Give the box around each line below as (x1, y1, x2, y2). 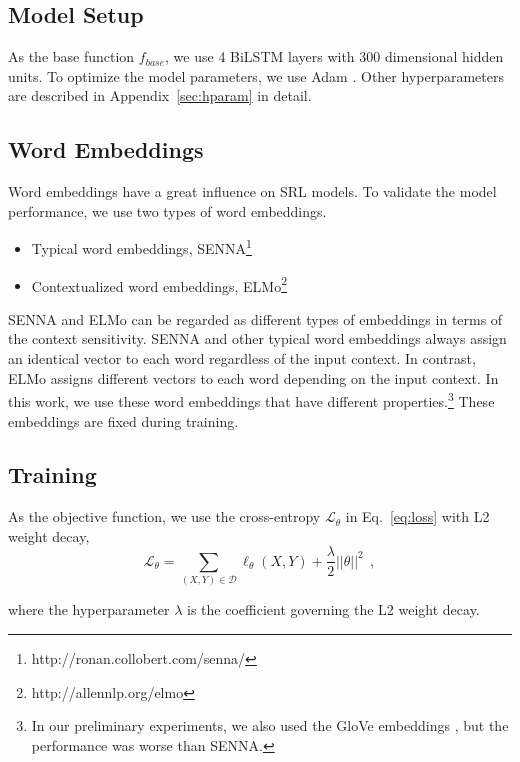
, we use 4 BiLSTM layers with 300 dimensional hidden (165, 46, 504, 67)
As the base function (8, 46, 135, 67)
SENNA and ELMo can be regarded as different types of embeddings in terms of (8, 308, 503, 329)
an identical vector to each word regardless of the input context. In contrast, (8, 348, 476, 369)
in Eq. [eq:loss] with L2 (345, 506, 490, 527)
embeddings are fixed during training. (8, 410, 239, 431)
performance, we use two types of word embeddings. (8, 200, 327, 221)
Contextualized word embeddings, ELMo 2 (31, 272, 288, 296)
